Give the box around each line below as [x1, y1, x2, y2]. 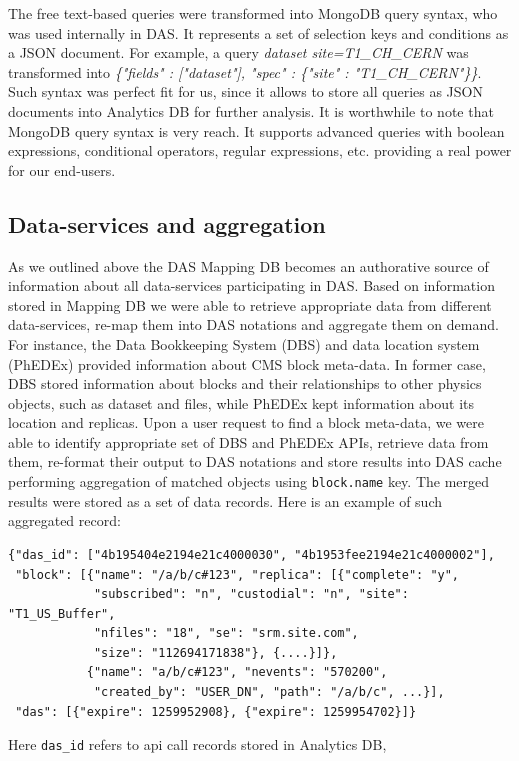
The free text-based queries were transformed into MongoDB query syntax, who [8, 3, 498, 23]
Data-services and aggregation [8, 208, 326, 239]
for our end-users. [8, 159, 116, 180]
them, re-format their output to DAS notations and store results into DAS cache [8, 451, 502, 472]
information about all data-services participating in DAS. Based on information [8, 275, 495, 296]
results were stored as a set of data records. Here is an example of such [8, 490, 442, 511]
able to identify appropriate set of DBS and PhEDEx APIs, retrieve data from [8, 431, 489, 452]
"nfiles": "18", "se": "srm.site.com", [93, 626, 359, 641]
